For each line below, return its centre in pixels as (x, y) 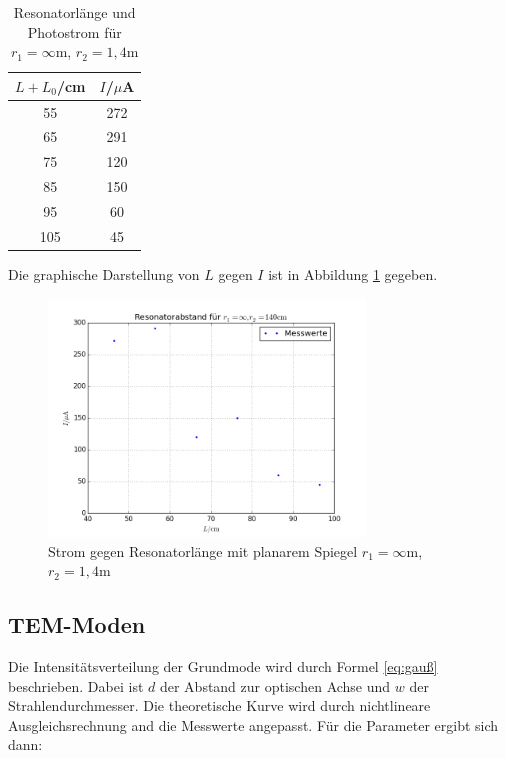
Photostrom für (74, 31)
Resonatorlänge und (74, 12)
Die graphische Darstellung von (104, 273)
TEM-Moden (77, 624)
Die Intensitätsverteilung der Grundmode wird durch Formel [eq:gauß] (223, 666)
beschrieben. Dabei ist (76, 685)
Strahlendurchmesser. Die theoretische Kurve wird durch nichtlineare (219, 705)
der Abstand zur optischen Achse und (275, 685)
